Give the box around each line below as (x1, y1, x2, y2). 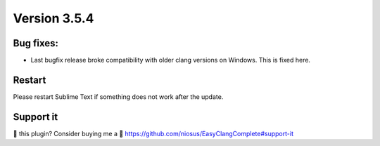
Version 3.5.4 (13, 11, 94, 26)
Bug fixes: (13, 37, 59, 49)
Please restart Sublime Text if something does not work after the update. (13, 92, 224, 101)
